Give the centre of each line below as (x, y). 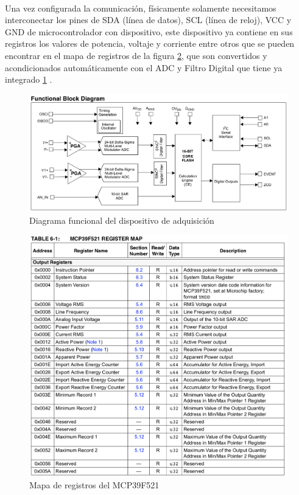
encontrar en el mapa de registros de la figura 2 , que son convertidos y (136, 55)
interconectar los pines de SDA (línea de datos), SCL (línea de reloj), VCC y (148, 20)
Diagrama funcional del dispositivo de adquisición (122, 220)
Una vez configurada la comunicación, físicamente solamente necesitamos (141, 8)
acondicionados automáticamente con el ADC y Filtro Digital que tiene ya (144, 67)
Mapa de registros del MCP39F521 (94, 485)
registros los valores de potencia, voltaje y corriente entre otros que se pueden (150, 43)
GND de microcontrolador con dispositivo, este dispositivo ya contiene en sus (149, 31)
